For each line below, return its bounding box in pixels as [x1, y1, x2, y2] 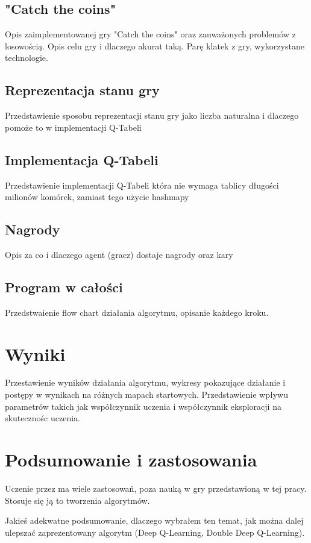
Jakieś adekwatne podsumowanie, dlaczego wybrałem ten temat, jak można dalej [5, 514, 304, 527]
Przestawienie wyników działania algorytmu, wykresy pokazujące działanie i [5, 376, 286, 389]
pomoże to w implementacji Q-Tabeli [5, 121, 142, 133]
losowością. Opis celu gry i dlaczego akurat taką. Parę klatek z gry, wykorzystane [5, 39, 304, 52]
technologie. [5, 51, 48, 64]
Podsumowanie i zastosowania [5, 447, 257, 472]
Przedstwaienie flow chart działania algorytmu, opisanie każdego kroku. [5, 306, 269, 318]
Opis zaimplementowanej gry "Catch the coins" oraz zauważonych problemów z [5, 28, 296, 40]
